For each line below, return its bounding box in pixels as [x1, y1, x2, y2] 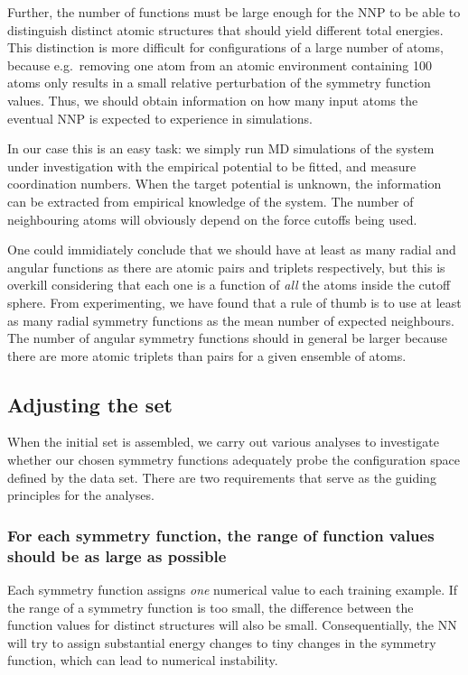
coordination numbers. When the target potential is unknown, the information [7, 174, 442, 193]
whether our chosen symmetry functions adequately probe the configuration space [7, 450, 461, 469]
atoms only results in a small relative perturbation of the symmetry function [7, 73, 431, 92]
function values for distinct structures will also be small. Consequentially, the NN [7, 615, 457, 634]
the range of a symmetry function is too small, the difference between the [7, 597, 414, 616]
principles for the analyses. [7, 485, 154, 504]
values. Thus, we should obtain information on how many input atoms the [7, 90, 418, 109]
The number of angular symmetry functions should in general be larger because [7, 328, 448, 347]
